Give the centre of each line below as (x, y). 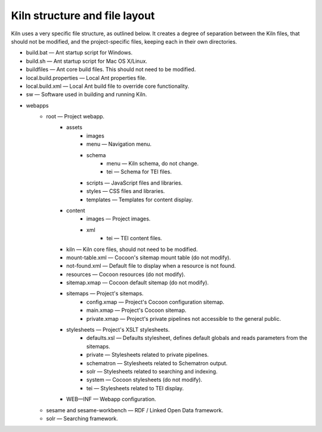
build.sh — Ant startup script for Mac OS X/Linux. (86, 61)
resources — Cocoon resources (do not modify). (126, 274)
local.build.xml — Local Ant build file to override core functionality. (108, 86)
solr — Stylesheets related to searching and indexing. (152, 371)
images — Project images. (119, 219)
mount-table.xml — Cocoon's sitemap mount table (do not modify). (149, 258)
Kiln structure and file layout (83, 16)
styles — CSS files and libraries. (126, 191)
